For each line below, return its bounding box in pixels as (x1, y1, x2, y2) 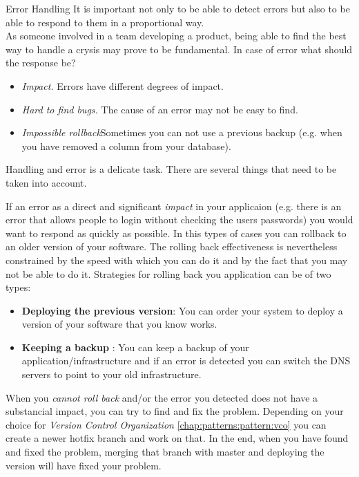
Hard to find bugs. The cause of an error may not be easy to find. (21, 102, 298, 116)
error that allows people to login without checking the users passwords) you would (6, 212, 353, 227)
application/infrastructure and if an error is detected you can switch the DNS (21, 353, 351, 368)
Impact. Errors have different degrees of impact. (21, 78, 224, 93)
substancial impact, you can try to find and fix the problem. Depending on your (6, 404, 344, 418)
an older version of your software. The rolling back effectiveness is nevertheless (6, 239, 338, 254)
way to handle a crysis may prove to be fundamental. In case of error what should (6, 41, 353, 56)
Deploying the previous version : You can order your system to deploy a (21, 303, 343, 317)
